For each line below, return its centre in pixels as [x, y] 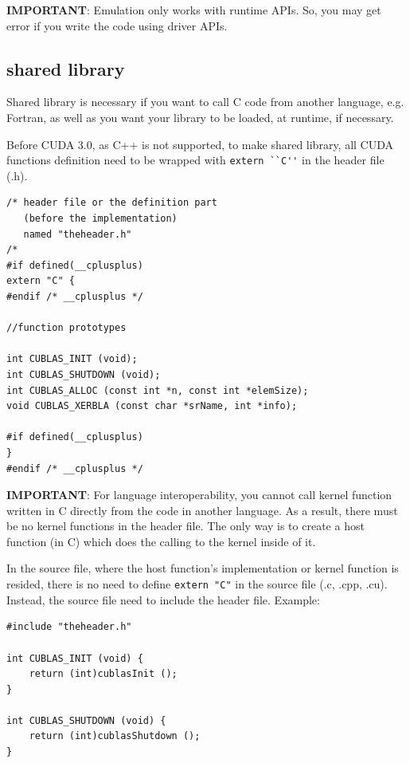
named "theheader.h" [78, 234]
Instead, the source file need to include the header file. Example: [163, 599]
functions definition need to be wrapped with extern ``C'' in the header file [195, 160]
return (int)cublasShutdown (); [115, 736]
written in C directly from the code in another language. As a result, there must [202, 510]
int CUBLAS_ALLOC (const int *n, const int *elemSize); [158, 390]
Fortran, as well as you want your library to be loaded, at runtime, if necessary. [200, 117]
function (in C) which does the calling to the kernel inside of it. [161, 541]
